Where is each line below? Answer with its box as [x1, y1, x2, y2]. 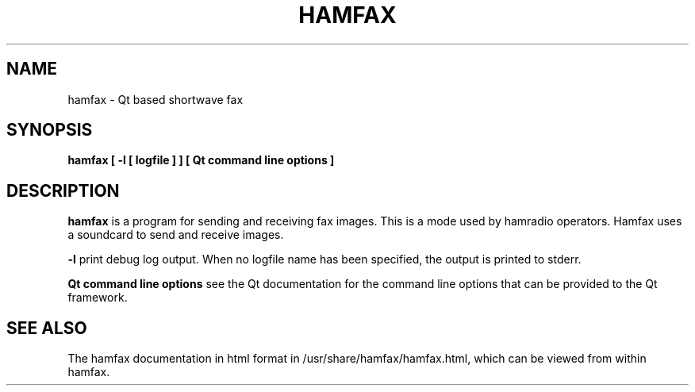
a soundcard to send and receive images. [67, 228, 284, 242]
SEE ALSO [6, 317, 87, 338]
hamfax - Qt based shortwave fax [67, 92, 244, 106]
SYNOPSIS [6, 120, 93, 140]
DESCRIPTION [6, 180, 120, 201]
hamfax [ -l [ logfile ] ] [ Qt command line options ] [67, 153, 335, 167]
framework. [67, 290, 128, 305]
